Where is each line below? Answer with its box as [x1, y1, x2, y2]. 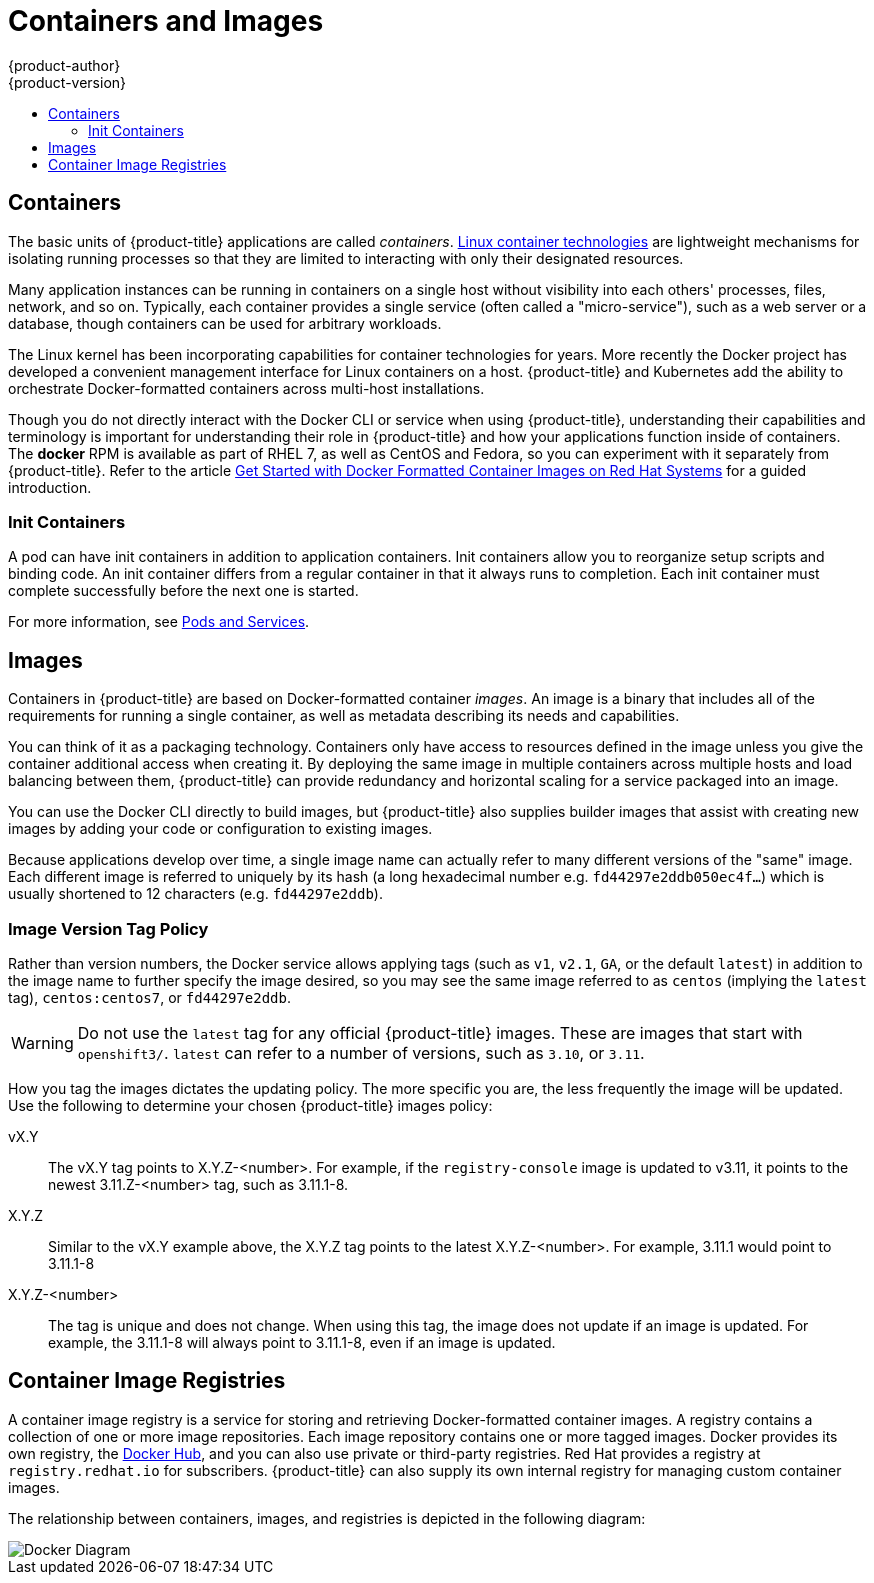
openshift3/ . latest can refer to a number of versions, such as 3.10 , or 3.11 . [77, 1042, 645, 1063]
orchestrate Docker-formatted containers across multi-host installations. [8, 379, 485, 397]
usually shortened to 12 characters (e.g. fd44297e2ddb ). [8, 885, 383, 903]
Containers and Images [8, 4, 324, 38]
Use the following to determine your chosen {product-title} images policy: [8, 1096, 493, 1114]
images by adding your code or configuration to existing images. [8, 820, 433, 838]
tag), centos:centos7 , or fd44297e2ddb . [8, 988, 291, 1006]
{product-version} [8, 73, 127, 91]
